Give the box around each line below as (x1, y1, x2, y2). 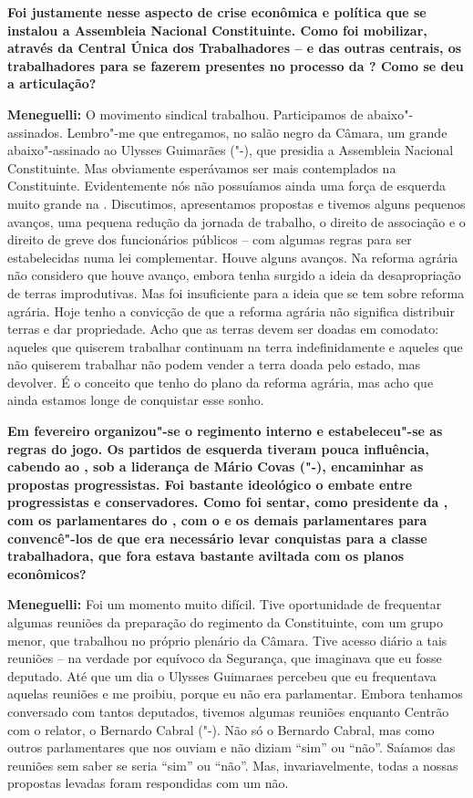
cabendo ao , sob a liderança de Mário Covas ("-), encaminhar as (7, 457, 424, 476)
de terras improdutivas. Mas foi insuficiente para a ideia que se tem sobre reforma (7, 283, 465, 302)
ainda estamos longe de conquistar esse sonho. (7, 390, 264, 409)
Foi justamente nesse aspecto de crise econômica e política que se (7, 3, 427, 21)
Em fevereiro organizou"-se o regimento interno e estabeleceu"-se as (7, 421, 443, 440)
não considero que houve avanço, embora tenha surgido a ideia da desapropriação (7, 265, 461, 285)
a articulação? (7, 74, 97, 93)
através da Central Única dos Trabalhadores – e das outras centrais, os (7, 38, 462, 57)
